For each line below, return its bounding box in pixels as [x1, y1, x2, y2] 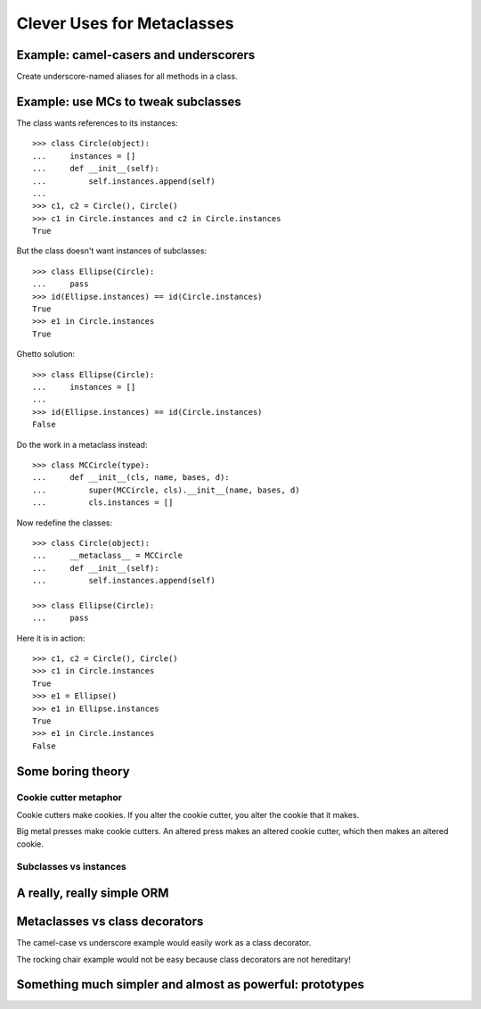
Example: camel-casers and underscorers [16, 47, 256, 62]
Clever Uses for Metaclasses [16, 13, 234, 33]
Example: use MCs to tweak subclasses [16, 94, 242, 109]
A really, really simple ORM [16, 886, 169, 901]
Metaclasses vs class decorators [16, 914, 204, 930]
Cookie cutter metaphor [16, 790, 122, 803]
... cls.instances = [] [32, 498, 174, 508]
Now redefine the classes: [16, 517, 113, 528]
